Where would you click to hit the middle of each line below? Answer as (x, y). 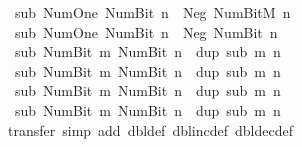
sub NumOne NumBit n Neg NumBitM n (152, 12)
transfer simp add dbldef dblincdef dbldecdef (150, 129)
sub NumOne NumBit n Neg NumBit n (146, 31)
